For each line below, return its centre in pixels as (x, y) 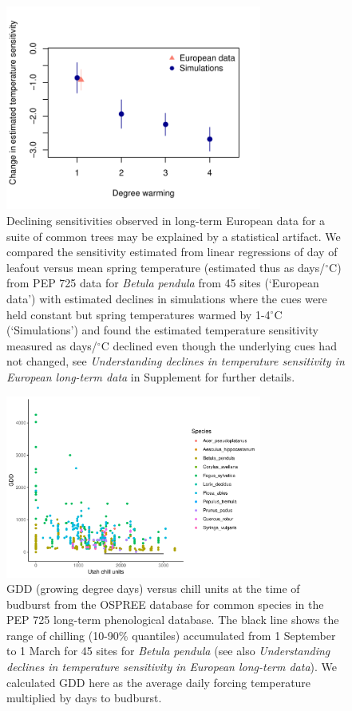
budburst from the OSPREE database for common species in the (165, 604)
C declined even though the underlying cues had (219, 345)
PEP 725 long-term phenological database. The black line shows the (173, 620)
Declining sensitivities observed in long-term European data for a (166, 220)
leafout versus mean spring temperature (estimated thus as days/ (166, 267)
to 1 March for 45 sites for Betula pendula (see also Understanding (168, 651)
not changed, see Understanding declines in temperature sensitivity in (176, 361)
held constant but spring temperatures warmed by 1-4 (138, 314)
